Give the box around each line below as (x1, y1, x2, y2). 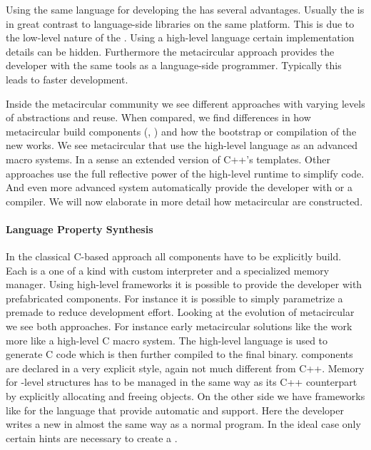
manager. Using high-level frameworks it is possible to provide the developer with (6, 277, 362, 292)
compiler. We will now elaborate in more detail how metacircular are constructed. (6, 193, 363, 208)
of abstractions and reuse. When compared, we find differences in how (6, 110, 311, 125)
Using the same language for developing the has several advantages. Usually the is (6, 2, 365, 16)
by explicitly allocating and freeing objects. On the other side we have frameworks (6, 389, 365, 404)
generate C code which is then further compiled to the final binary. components (6, 347, 353, 362)
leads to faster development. (6, 71, 128, 86)
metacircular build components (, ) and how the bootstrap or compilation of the (6, 123, 357, 138)
